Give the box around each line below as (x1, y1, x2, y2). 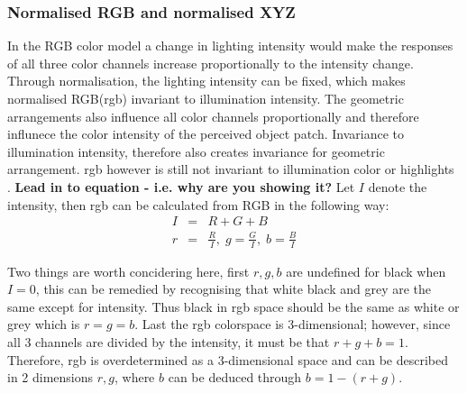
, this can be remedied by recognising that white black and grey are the (35, 279, 432, 298)
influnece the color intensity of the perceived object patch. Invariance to (7, 124, 405, 143)
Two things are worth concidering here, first (7, 261, 250, 280)
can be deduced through (168, 368, 302, 387)
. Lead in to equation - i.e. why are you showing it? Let (7, 177, 355, 196)
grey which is (7, 315, 80, 334)
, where (114, 368, 155, 387)
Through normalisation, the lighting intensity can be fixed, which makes (7, 71, 406, 90)
